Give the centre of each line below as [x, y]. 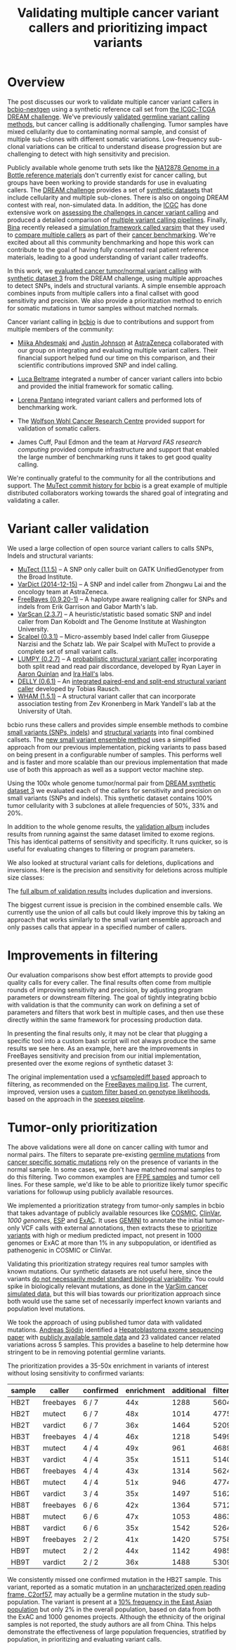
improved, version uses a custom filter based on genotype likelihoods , [109, 1092]
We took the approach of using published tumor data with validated [105, 1322]
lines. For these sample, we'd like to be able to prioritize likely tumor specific [118, 1184]
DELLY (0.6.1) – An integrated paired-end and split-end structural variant [122, 681]
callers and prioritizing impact [118, 28]
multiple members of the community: [61, 329]
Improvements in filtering [83, 956]
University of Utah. [45, 711]
